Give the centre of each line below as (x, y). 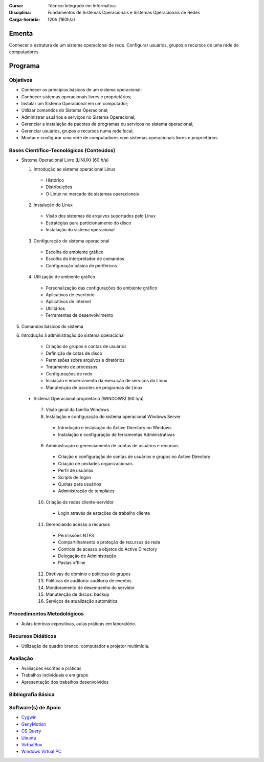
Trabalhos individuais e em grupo (55, 675)
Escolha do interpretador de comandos (85, 259)
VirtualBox (32, 744)
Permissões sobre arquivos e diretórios (85, 360)
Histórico (55, 180)
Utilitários (55, 308)
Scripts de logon (75, 477)
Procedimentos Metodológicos (46, 614)
